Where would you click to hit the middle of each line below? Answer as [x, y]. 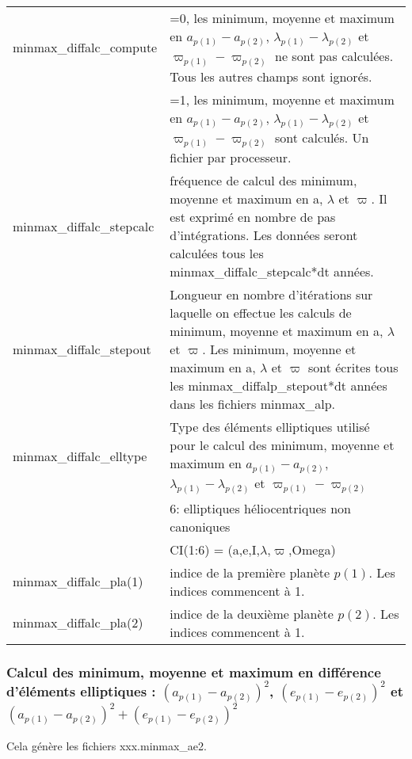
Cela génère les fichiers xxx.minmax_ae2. [107, 745]
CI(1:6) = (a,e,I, [215, 549]
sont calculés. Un [322, 137]
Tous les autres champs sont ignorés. [271, 76]
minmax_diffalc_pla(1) [78, 582]
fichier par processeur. [231, 158]
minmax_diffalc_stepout [82, 349]
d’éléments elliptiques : [81, 691]
